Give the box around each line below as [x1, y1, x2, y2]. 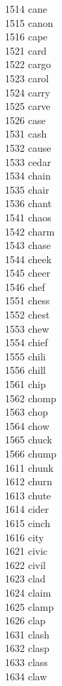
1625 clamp [5, 599, 54, 614]
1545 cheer [5, 265, 51, 280]
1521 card [5, 43, 47, 57]
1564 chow [5, 418, 49, 433]
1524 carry [5, 84, 51, 99]
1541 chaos [5, 209, 51, 224]
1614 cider [5, 502, 49, 516]
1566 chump [5, 446, 57, 460]
